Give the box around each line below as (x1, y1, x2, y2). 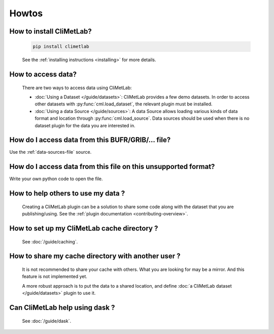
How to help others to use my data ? (9, 189, 125, 198)
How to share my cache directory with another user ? (9, 252, 181, 261)
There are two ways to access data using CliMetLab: (22, 85, 132, 91)
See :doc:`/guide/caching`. (22, 238, 78, 244)
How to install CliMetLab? (9, 27, 92, 36)
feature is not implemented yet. (22, 273, 87, 280)
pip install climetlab (32, 44, 89, 49)
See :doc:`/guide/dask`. (22, 318, 71, 324)
